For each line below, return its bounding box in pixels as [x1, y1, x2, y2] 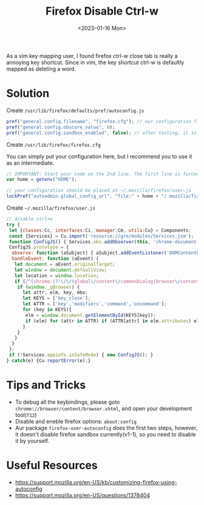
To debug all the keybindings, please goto [15, 398, 120, 406]
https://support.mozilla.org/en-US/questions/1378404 [15, 492, 151, 499]
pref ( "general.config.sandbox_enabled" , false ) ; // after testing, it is [6, 130, 197, 136]
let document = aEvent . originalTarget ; [14, 261, 115, 267]
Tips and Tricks [6, 378, 86, 392]
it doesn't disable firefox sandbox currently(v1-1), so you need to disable [15, 431, 196, 438]
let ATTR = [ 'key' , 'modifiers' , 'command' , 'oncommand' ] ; [22, 301, 167, 307]
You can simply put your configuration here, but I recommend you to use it [6, 152, 192, 160]
